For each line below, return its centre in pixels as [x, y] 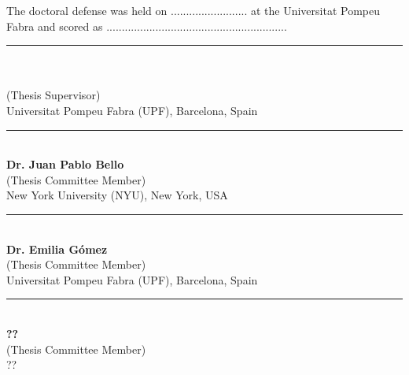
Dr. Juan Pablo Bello [65, 164]
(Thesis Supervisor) [53, 95]
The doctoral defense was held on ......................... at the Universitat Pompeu [193, 10]
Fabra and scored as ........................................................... [147, 26]
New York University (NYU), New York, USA [117, 195]
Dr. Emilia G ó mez [57, 249]
